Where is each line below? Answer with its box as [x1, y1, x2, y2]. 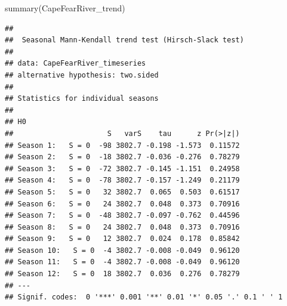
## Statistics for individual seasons [5, 94, 159, 103]
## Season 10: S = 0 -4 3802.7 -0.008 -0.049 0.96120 [5, 246, 240, 255]
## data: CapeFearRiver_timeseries [5, 59, 146, 68]
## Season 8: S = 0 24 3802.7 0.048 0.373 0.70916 [5, 222, 240, 231]
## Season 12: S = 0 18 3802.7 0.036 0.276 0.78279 [5, 270, 240, 279]
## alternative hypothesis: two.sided [5, 70, 159, 79]
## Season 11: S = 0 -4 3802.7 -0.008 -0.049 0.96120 [5, 258, 240, 267]
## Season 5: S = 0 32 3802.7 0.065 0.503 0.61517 [5, 187, 240, 196]
